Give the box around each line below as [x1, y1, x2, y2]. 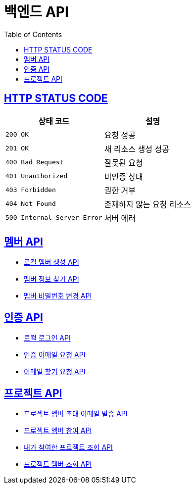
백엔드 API [4, 3, 69, 20]
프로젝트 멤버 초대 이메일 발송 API [24, 409, 128, 418]
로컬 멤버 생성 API [24, 258, 79, 267]
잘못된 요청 [104, 157, 143, 168]
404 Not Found [5, 200, 56, 208]
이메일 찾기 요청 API [24, 367, 86, 376]
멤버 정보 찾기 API [24, 275, 79, 284]
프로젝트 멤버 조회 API [24, 460, 92, 469]
